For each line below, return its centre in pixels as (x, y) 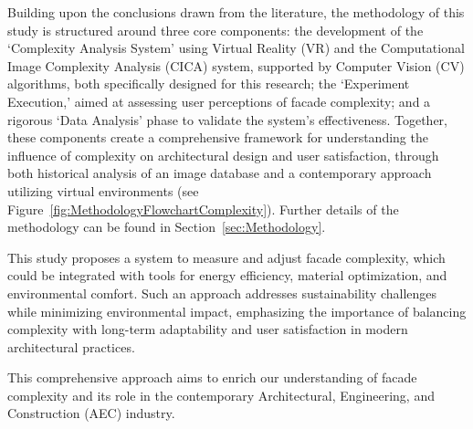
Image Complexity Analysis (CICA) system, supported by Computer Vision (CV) (236, 65)
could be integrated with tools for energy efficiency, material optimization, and (227, 275)
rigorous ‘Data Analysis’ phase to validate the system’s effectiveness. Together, (228, 119)
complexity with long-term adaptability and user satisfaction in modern (208, 329)
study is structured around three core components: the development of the (215, 30)
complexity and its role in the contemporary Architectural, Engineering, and (221, 395)
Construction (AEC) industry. (91, 413)
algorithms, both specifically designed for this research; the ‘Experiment (209, 84)
